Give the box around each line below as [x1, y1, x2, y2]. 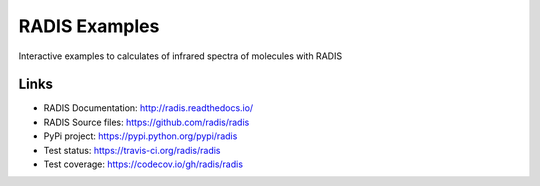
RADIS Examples [18, 15, 160, 37]
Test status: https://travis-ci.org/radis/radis [43, 144, 221, 156]
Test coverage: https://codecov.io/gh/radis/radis [43, 158, 244, 170]
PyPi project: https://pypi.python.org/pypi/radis [43, 130, 238, 142]
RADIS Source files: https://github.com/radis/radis [43, 116, 250, 128]
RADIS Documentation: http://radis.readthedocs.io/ [43, 102, 254, 114]
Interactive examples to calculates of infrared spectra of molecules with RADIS [18, 50, 343, 62]
